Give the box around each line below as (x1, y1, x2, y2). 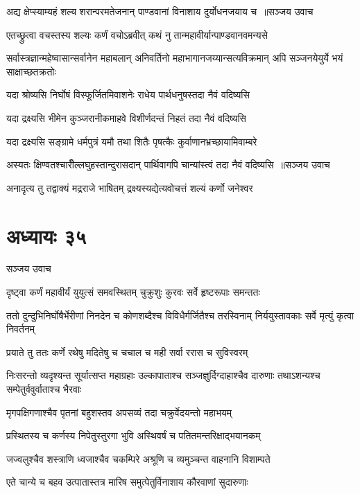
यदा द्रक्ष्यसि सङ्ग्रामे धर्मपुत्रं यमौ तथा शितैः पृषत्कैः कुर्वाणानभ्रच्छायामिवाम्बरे (6, 134, 257, 148)
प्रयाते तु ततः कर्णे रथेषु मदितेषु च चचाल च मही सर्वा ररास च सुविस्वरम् (6, 344, 248, 359)
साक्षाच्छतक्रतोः (6, 64, 56, 78)
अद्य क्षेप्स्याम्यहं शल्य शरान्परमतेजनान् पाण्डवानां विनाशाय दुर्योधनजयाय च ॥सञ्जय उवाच (6, 4, 314, 18)
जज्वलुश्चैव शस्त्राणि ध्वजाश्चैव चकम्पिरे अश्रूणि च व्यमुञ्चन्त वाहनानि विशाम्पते (6, 451, 271, 466)
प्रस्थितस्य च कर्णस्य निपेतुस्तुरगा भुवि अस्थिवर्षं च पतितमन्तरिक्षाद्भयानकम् (6, 428, 261, 443)
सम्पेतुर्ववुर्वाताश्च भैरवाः (6, 382, 82, 396)
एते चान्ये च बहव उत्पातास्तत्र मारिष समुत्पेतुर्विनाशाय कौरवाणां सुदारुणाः (6, 475, 248, 489)
